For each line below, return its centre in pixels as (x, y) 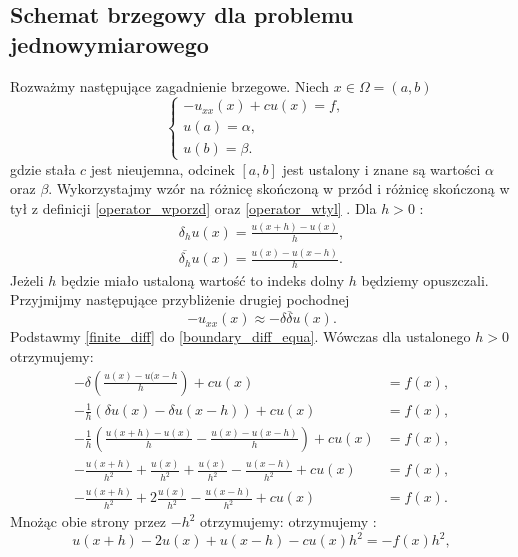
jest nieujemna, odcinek (162, 168)
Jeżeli (27, 279)
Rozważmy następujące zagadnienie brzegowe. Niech (170, 85)
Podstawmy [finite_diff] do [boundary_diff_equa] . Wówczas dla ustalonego (240, 336)
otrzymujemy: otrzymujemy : (288, 521)
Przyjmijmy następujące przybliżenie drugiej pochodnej (180, 299)
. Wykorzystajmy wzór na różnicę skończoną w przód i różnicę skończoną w (279, 188)
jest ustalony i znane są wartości (381, 168)
